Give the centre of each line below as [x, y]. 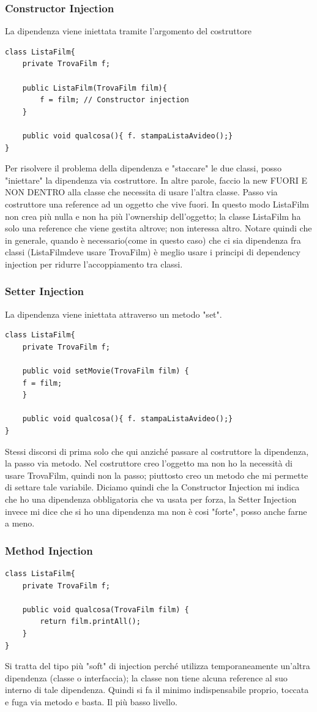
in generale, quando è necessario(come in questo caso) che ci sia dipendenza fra [153, 240]
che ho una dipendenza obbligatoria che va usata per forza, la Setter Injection [151, 499]
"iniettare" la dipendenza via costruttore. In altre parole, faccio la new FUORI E [156, 180]
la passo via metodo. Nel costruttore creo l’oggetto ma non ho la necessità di [149, 463]
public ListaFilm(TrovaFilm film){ [95, 88]
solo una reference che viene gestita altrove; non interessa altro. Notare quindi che [158, 228]
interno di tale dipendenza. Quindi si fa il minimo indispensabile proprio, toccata [157, 690]
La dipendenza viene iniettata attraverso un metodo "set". [114, 314]
